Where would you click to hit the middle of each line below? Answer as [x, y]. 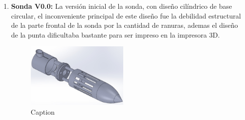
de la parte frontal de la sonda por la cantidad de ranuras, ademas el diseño [124, 25]
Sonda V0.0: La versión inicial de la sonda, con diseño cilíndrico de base [122, 6]
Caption [43, 111]
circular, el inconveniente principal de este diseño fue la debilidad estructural [126, 15]
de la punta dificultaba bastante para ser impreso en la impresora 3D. [115, 34]
